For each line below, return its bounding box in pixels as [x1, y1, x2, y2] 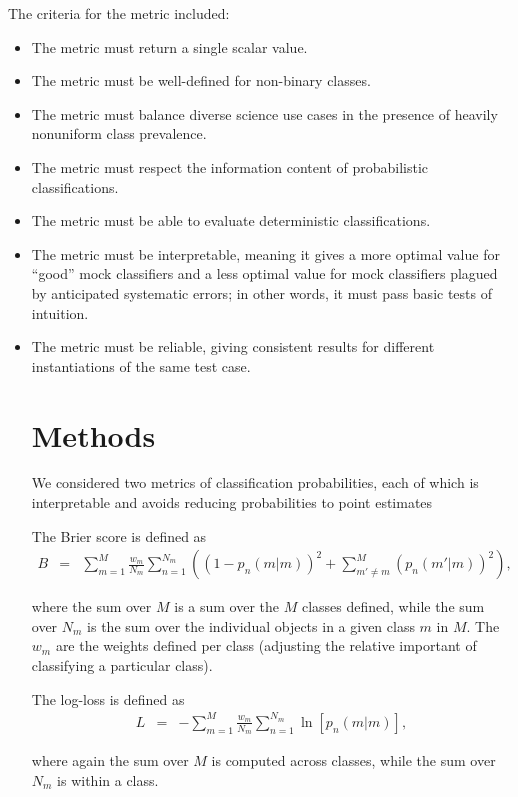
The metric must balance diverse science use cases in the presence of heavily [31, 103, 498, 124]
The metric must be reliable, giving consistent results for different [31, 336, 435, 357]
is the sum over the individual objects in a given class [87, 615, 415, 636]
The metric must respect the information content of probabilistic [31, 156, 429, 177]
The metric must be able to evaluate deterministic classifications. [31, 210, 431, 231]
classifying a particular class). [31, 655, 213, 676]
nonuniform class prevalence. [31, 123, 207, 144]
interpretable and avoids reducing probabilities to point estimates [31, 492, 433, 513]
